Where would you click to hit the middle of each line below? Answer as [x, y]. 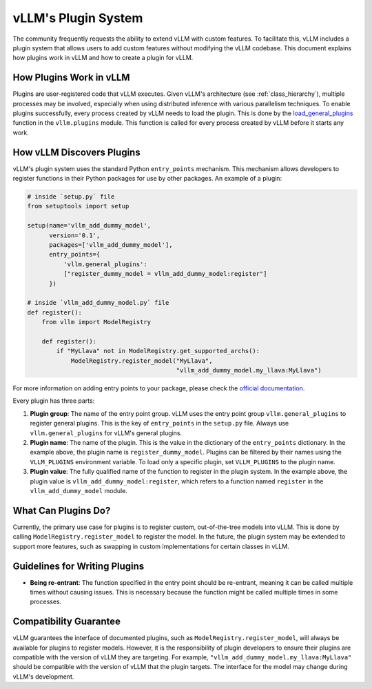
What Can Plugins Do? [62, 510]
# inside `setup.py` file [71, 197]
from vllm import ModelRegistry [96, 322]
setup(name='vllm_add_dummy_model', [89, 226]
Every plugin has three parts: [54, 401]
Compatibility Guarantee [66, 622]
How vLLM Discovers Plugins [76, 152]
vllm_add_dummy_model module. [79, 491]
